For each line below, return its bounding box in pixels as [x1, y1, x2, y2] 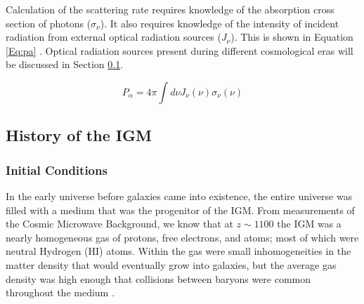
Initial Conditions [6, 161, 108, 178]
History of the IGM [6, 124, 152, 146]
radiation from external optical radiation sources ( [6, 29, 221, 44]
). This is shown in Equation [230, 29, 353, 44]
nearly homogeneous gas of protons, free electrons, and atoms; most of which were [6, 230, 359, 244]
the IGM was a [277, 216, 342, 231]
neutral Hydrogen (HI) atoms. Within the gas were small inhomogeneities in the [6, 244, 351, 258]
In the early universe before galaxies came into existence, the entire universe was [6, 188, 353, 203]
